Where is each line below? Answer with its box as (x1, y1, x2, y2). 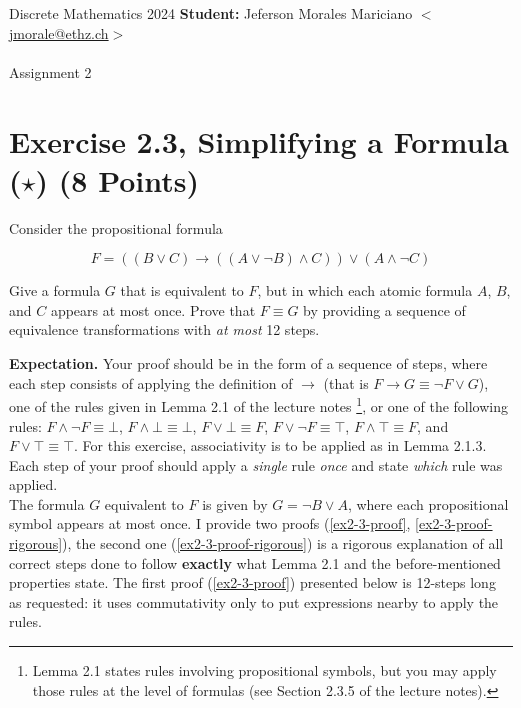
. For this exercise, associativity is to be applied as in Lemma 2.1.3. (74, 435, 487, 456)
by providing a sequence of (303, 299, 466, 320)
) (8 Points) (35, 159, 200, 200)
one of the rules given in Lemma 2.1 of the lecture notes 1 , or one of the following (9, 393, 509, 416)
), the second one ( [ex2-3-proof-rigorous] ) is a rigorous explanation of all (62, 533, 504, 554)
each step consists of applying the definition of (9, 372, 293, 393)
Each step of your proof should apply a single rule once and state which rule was (9, 454, 503, 475)
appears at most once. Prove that (50, 299, 256, 320)
